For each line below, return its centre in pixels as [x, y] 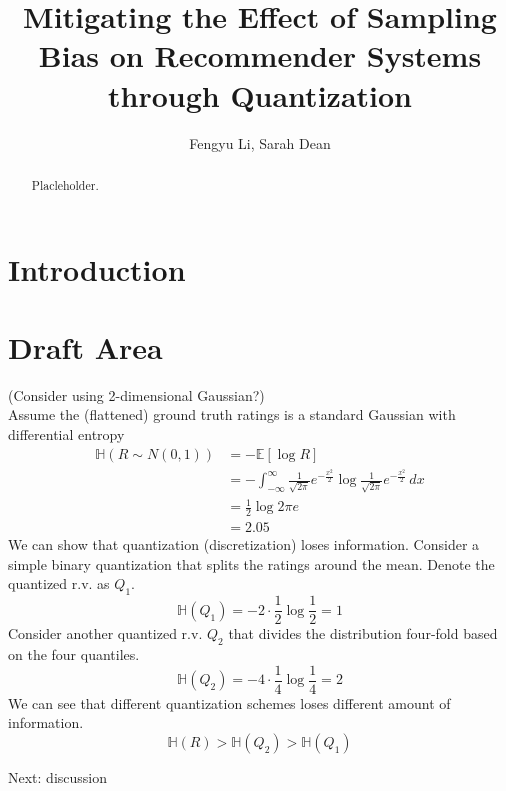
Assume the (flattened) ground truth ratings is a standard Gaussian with [232, 414]
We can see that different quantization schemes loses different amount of [229, 702]
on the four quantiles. [74, 654]
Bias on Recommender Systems [260, 55]
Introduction [97, 268]
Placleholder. [65, 184]
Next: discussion [58, 776]
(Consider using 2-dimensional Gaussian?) [136, 394]
